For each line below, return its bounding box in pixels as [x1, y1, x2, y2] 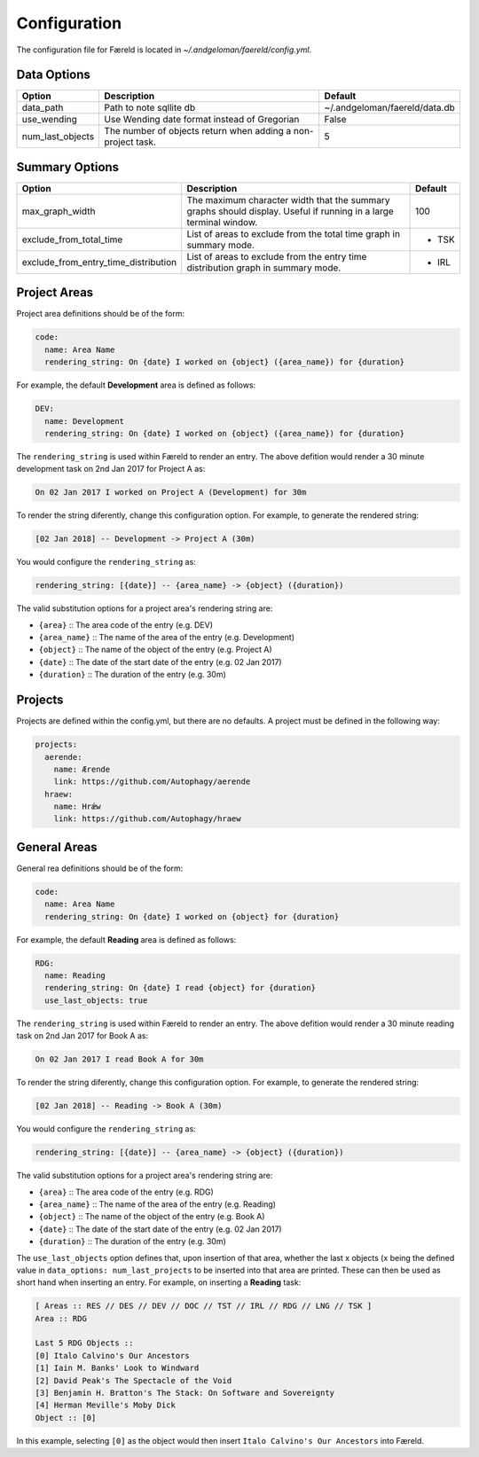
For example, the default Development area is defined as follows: [16, 380, 256, 390]
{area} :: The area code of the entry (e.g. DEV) [38, 619, 213, 630]
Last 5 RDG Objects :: [35, 1338, 134, 1348]
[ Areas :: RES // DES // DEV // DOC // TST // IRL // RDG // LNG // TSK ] [35, 1301, 373, 1312]
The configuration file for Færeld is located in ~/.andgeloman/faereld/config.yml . [16, 44, 312, 55]
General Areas [16, 839, 98, 855]
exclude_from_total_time [21, 233, 123, 246]
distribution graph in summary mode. [186, 262, 342, 274]
